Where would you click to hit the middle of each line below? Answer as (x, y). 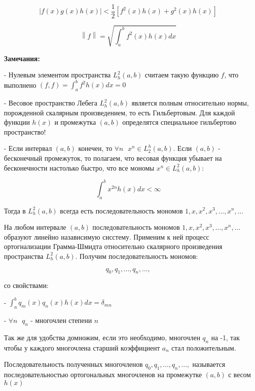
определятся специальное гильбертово (179, 122)
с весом (239, 374)
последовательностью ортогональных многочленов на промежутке (103, 374)
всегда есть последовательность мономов (121, 210)
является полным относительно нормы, (190, 103)
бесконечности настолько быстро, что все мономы (79, 167)
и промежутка (75, 122)
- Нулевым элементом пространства (57, 75)
